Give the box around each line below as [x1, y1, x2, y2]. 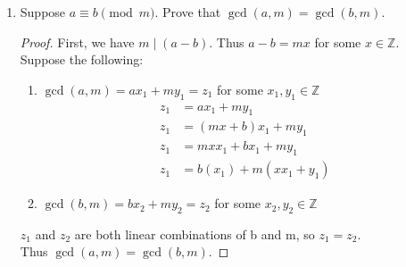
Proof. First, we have [20, 32, 135, 51]
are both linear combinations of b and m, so [74, 224, 315, 243]
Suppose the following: [20, 50, 144, 69]
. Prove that [154, 3, 221, 21]
